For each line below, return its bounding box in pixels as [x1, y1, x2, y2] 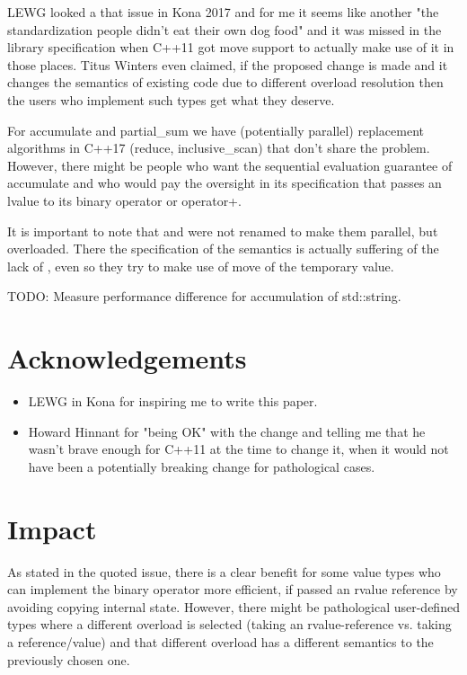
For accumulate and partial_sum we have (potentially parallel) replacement [7, 120, 424, 139]
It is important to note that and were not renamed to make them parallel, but [7, 221, 438, 240]
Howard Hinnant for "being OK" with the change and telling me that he [28, 422, 426, 440]
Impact [7, 510, 97, 546]
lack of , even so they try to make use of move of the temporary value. [7, 256, 394, 275]
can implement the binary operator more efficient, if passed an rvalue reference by [7, 580, 458, 599]
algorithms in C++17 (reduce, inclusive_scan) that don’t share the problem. [7, 138, 430, 157]
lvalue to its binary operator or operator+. [7, 191, 242, 209]
